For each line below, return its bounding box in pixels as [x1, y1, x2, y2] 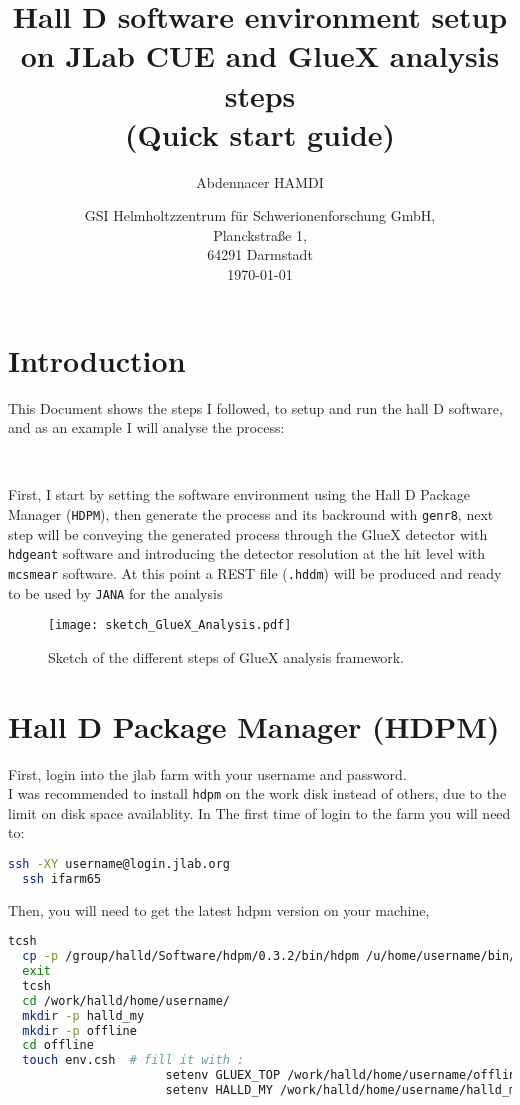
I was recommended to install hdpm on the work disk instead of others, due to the [8, 783, 507, 804]
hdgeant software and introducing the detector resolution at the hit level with [8, 543, 486, 564]
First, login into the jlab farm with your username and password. [8, 763, 407, 784]
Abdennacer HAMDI [196, 171, 324, 192]
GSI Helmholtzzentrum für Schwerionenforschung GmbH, [84, 205, 436, 226]
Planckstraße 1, [213, 224, 307, 245]
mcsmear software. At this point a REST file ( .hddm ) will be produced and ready [8, 562, 502, 583]
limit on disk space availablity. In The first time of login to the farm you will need [8, 802, 511, 823]
